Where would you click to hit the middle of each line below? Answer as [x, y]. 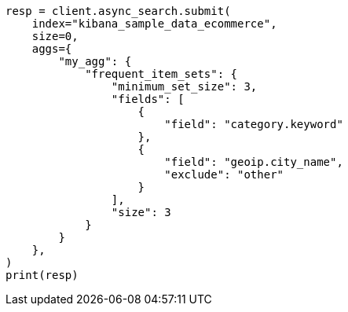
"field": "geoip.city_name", [254, 162]
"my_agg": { [95, 61]
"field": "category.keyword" [254, 124]
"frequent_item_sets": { [161, 74]
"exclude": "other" [224, 174]
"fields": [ [148, 99]
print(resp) [42, 275]
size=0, [55, 36]
